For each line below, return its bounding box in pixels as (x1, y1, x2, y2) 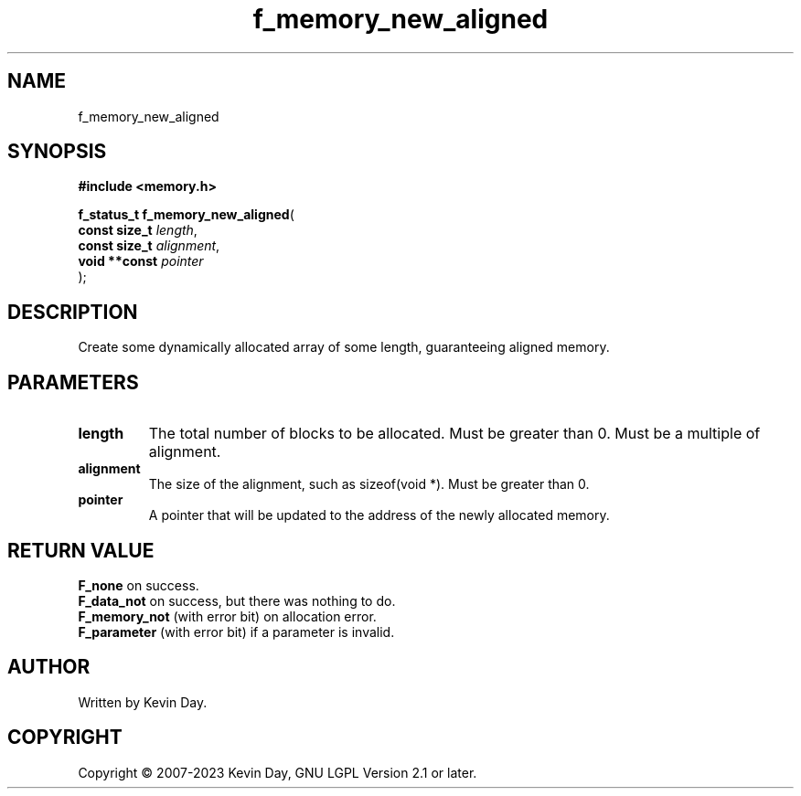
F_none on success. (78, 577, 199, 593)
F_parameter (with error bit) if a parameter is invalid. (78, 623, 395, 640)
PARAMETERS (7, 370, 139, 394)
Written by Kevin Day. (78, 694, 208, 710)
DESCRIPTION (7, 300, 138, 324)
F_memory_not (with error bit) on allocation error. (78, 608, 377, 624)
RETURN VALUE (7, 538, 155, 562)
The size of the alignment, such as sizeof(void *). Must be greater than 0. (148, 476, 590, 493)
